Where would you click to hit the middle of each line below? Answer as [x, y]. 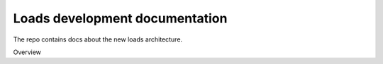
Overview [27, 52]
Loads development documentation [120, 18]
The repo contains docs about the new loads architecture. [98, 39]
